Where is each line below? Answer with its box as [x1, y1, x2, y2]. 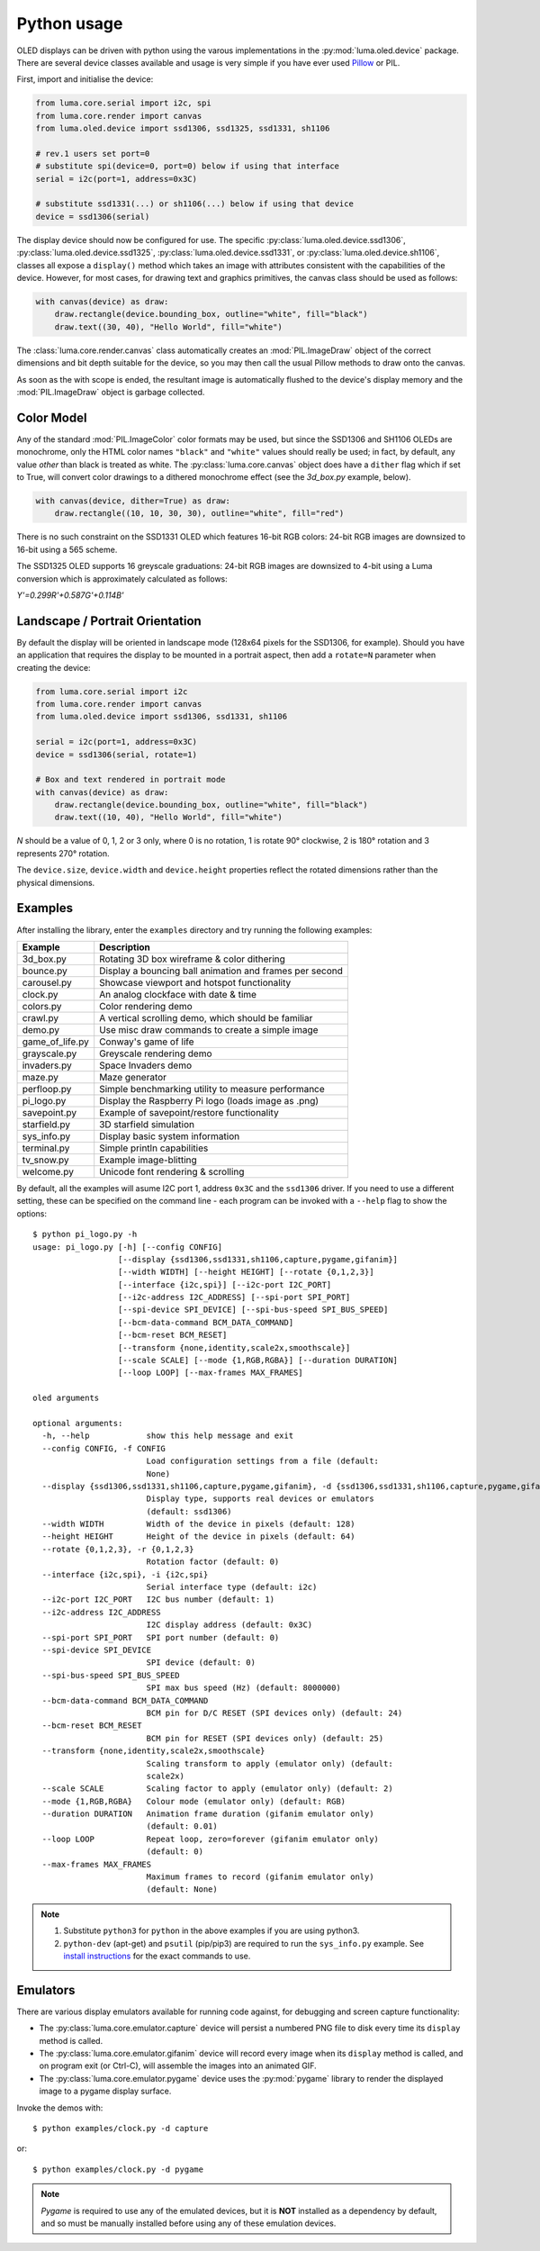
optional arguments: [32, 1418, 123, 1428]
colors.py [22, 999, 62, 1012]
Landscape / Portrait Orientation [16, 613, 202, 628]
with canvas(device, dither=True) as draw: [35, 495, 231, 506]
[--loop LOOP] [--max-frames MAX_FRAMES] [117, 1368, 303, 1378]
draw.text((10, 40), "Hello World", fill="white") [54, 812, 283, 823]
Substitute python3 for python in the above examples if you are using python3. [63, 1925, 360, 1936]
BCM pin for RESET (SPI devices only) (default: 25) [146, 1733, 384, 1743]
